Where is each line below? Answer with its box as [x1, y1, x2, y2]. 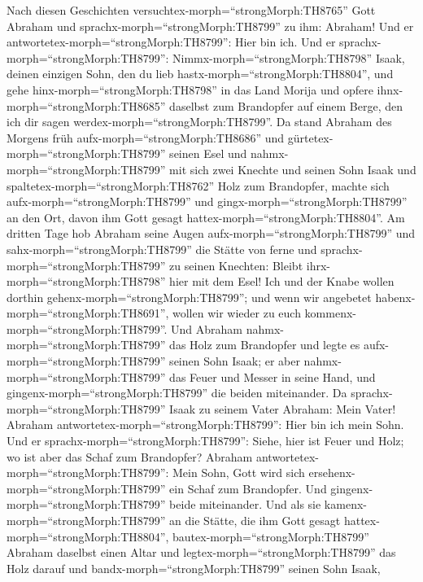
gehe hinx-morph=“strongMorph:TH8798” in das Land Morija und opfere [7, 81, 373, 98]
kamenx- [324, 496, 367, 513]
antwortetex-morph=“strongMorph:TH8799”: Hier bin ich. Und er [7, 33, 336, 50]
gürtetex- [287, 129, 334, 146]
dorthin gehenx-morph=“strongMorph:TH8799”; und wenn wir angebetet [7, 288, 372, 305]
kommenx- [304, 304, 356, 322]
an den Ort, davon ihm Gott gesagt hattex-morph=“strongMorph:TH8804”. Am [7, 208, 405, 225]
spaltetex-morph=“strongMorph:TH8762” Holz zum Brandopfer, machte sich [7, 177, 390, 194]
